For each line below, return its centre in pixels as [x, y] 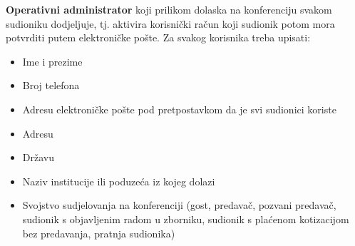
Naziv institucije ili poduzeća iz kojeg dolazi [119, 181]
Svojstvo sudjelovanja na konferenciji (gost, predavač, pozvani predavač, [179, 205]
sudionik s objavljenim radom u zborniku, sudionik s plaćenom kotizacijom [186, 219]
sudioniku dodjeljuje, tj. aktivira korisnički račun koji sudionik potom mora [170, 23]
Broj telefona [51, 85]
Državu [38, 157]
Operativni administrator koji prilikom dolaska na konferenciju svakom [169, 9]
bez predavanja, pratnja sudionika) [99, 233]
